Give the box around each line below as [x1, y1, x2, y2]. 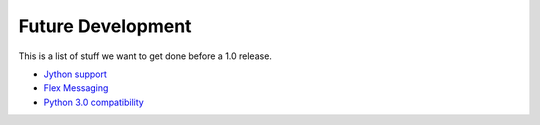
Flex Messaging [43, 82, 109, 94]
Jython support [43, 68, 107, 80]
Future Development [18, 15, 192, 37]
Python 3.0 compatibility [43, 96, 144, 108]
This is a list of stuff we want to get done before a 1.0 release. [18, 50, 272, 62]
